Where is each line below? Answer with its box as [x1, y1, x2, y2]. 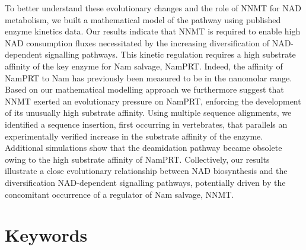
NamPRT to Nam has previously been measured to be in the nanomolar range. [5, 71, 292, 84]
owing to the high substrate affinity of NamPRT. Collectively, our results [5, 153, 270, 165]
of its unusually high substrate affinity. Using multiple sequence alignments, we [5, 106, 292, 119]
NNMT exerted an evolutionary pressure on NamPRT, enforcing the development [5, 94, 301, 107]
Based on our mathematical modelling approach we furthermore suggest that [5, 83, 284, 96]
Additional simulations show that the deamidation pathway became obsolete [5, 141, 282, 154]
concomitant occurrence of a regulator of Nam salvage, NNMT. [5, 188, 234, 200]
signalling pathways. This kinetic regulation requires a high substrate [44, 48, 296, 61]
